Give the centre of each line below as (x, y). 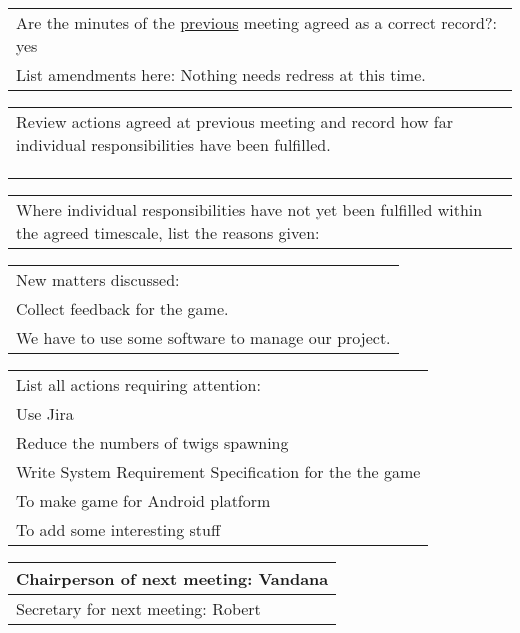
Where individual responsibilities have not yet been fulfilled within (249, 209)
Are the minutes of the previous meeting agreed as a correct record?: (256, 22)
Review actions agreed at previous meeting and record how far (235, 121)
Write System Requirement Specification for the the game (218, 471)
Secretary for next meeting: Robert (138, 608)
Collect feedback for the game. (122, 308)
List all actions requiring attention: (138, 384)
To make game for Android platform (143, 500)
